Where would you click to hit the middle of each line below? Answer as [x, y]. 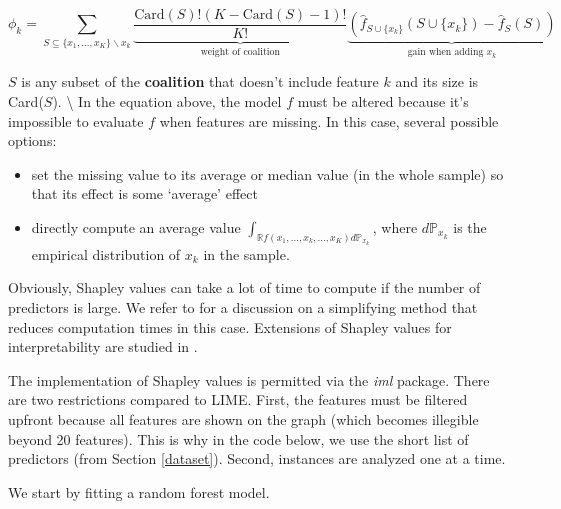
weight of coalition [240, 51]
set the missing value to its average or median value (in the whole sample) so [267, 173]
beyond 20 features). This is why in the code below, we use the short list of [238, 438]
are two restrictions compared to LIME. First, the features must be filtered [238, 399]
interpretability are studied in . [103, 346]
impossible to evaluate [76, 120]
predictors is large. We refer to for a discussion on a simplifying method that [243, 306]
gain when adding [445, 52]
